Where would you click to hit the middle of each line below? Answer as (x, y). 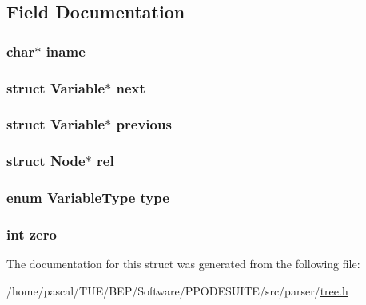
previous (144, 124)
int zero (32, 234)
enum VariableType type (88, 198)
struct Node (46, 161)
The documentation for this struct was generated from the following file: (183, 264)
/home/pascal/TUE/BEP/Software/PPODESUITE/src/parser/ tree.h (177, 290)
